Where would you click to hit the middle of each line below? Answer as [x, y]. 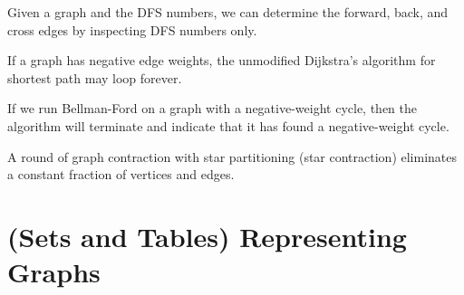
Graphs [54, 272]
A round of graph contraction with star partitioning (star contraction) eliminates [232, 156]
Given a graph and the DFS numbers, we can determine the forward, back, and [228, 12]
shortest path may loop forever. [95, 77]
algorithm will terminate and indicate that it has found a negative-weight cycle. [228, 125]
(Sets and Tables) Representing [207, 236]
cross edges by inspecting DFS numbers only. [132, 29]
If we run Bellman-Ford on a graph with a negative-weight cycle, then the [212, 108]
